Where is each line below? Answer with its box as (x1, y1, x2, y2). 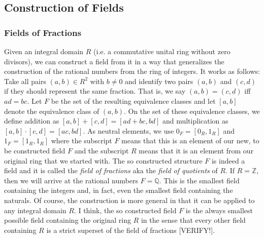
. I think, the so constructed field (74, 205, 177, 215)
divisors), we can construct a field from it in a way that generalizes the (4, 56, 224, 66)
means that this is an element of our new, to (121, 135, 259, 146)
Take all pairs (4, 75, 46, 86)
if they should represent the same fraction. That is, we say (4, 86, 186, 96)
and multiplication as (162, 115, 228, 126)
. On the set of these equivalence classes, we (123, 105, 260, 116)
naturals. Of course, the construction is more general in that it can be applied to (4, 194, 255, 205)
